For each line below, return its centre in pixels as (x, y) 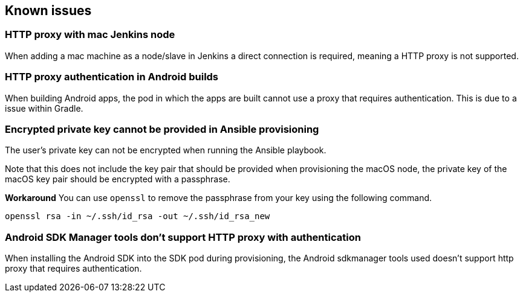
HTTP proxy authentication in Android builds (112, 77)
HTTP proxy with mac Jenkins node (90, 35)
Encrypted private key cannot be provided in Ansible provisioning (162, 129)
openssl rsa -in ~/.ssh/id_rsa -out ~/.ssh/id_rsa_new (138, 216)
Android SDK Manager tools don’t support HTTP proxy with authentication (183, 237)
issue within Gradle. (44, 108)
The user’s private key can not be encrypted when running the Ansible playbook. (166, 150)
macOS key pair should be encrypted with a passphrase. (118, 179)
